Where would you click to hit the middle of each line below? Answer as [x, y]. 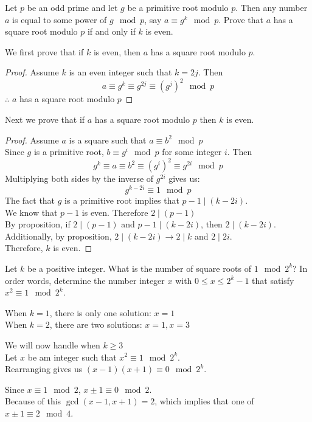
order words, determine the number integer [85, 280]
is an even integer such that [120, 72]
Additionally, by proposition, [58, 236]
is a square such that [108, 140]
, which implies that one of [204, 401]
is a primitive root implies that [122, 200]
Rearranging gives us [44, 369]
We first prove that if [44, 51]
